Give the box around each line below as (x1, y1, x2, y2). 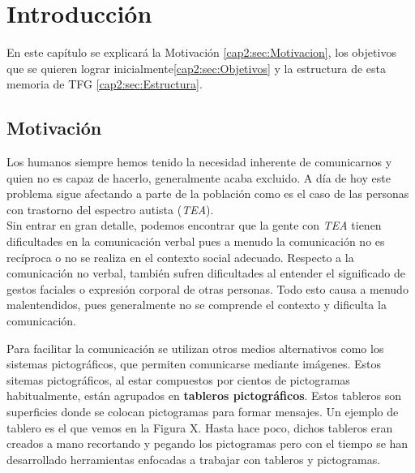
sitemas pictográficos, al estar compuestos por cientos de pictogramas (6, 371, 350, 388)
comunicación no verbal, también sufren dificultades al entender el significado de (6, 264, 405, 282)
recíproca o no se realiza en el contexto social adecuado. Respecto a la (6, 248, 354, 265)
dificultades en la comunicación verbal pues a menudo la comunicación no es (6, 233, 385, 250)
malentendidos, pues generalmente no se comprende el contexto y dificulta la (6, 296, 387, 313)
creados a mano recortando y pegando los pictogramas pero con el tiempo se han (6, 435, 409, 452)
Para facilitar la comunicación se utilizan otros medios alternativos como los (6, 339, 384, 356)
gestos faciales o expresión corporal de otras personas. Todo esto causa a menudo (6, 280, 409, 297)
